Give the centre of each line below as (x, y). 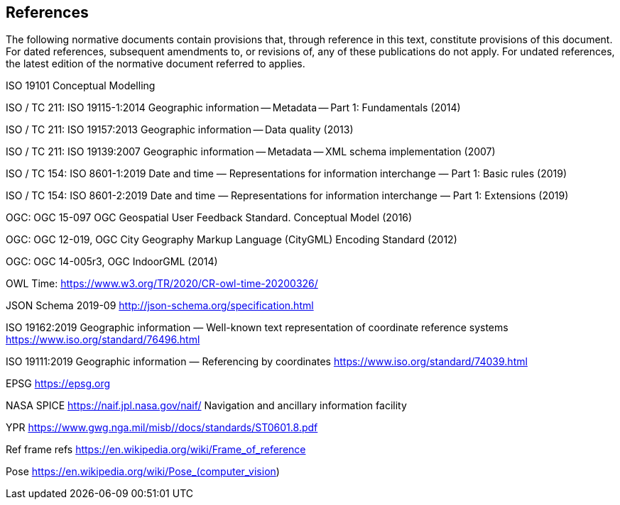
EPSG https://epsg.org (58, 384)
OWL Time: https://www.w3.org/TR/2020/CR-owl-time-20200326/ (162, 284)
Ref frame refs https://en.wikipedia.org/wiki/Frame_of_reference (156, 450)
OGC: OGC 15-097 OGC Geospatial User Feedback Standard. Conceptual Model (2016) (209, 218)
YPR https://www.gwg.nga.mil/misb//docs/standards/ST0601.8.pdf (162, 428)
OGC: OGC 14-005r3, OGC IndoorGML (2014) (112, 262)
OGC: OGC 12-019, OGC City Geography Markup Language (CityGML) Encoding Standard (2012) (232, 240)
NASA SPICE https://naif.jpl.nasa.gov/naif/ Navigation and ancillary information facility (206, 406)
